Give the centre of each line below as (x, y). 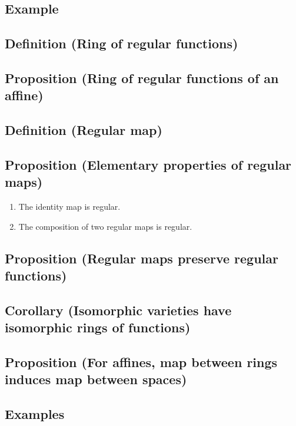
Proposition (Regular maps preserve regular (142, 258)
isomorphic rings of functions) (98, 327)
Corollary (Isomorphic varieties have (118, 310)
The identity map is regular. (69, 207)
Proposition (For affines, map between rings (141, 362)
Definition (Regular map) (84, 130)
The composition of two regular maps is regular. (105, 226)
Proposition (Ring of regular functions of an (142, 77)
